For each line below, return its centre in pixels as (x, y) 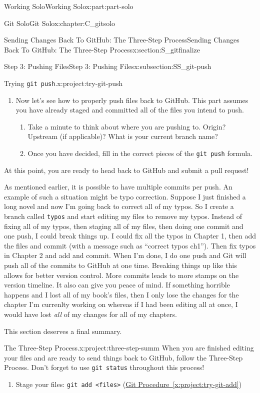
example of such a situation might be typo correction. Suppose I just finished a (125, 196)
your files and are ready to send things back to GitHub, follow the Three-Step (123, 357)
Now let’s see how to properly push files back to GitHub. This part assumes (132, 100)
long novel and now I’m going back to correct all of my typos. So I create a (119, 206)
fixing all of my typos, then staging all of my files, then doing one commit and (124, 226)
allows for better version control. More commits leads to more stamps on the (121, 275)
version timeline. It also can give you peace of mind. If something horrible (117, 285)
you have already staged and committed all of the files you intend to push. (130, 110)
